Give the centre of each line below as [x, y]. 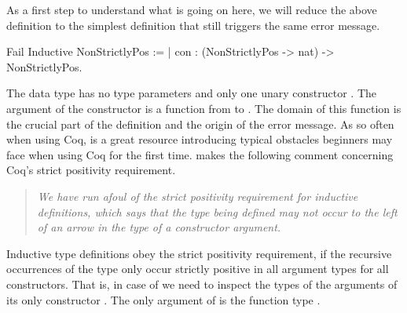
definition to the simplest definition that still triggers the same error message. [193, 25]
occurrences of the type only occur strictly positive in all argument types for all [198, 269]
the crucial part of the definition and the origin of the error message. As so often [200, 124]
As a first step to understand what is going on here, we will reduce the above [192, 9]
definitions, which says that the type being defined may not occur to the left [217, 211]
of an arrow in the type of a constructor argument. [159, 227]
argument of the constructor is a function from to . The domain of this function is [204, 108]
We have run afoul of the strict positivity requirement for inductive [198, 196]
